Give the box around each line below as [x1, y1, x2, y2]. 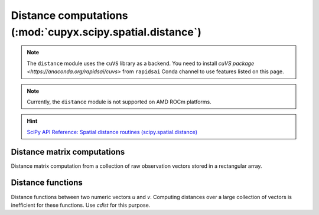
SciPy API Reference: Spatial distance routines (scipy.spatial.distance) [27, 128, 198, 135]
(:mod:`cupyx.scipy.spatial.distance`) [11, 25, 202, 38]
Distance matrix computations [11, 146, 125, 157]
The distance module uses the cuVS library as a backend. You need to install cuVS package [27, 60, 255, 67]
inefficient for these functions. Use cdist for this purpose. [11, 201, 151, 209]
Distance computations [11, 9, 128, 22]
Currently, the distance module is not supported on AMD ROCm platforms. [27, 98, 212, 105]
